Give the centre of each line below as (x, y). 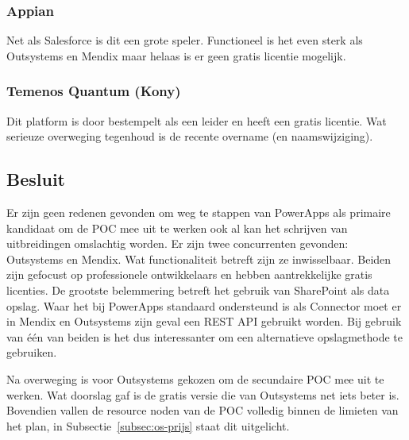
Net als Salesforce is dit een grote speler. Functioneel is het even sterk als (185, 40)
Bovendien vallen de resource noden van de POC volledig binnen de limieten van (203, 410)
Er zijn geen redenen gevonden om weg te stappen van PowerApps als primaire (199, 212)
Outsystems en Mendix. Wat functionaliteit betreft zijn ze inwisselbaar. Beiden (199, 259)
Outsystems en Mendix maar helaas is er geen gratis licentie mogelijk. (176, 55)
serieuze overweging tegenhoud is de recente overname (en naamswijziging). (190, 136)
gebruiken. (32, 352)
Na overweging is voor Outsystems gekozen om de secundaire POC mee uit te (195, 378)
